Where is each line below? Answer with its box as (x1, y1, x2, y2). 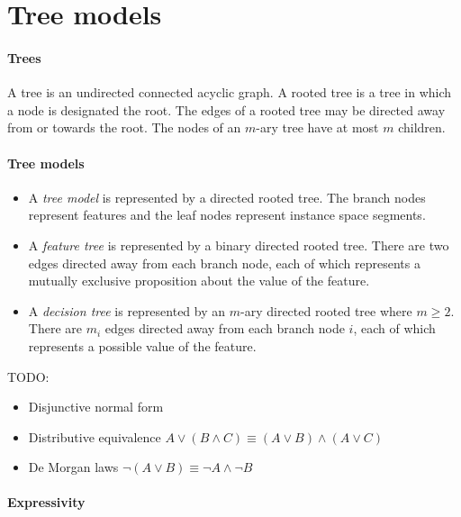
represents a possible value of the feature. (28, 336, 257, 355)
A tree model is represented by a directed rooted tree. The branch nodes (28, 187, 426, 206)
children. (398, 118, 446, 137)
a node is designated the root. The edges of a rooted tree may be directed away (7, 100, 446, 119)
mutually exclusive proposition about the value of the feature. (28, 271, 370, 290)
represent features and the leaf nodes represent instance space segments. (28, 205, 426, 224)
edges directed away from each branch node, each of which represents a (28, 253, 420, 272)
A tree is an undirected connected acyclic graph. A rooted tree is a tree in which (7, 83, 452, 102)
